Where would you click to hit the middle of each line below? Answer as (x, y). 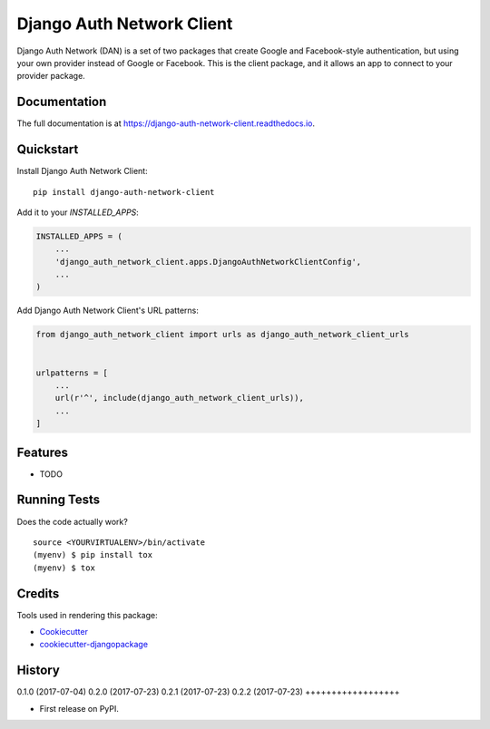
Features (42, 452)
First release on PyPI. (79, 708)
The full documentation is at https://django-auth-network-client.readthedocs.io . (166, 123)
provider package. (51, 76)
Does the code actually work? (73, 521)
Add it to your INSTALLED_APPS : (78, 212)
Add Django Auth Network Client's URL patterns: (108, 311)
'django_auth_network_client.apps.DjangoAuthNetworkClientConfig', (208, 262)
